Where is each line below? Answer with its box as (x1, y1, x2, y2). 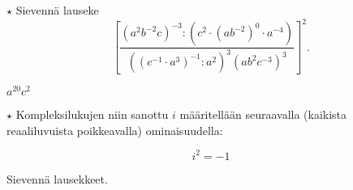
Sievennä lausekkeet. (6, 170, 108, 187)
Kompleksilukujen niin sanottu (15, 106, 169, 123)
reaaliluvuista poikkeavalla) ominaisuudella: (6, 121, 223, 138)
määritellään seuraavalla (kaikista (179, 106, 347, 123)
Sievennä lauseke (15, 2, 99, 18)
